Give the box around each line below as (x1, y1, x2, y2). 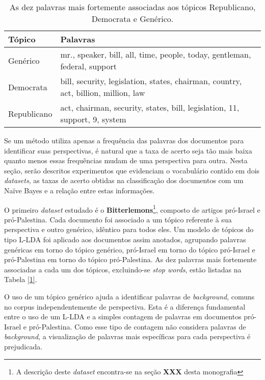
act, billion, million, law (60, 87, 145, 98)
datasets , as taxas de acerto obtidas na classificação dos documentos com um (4, 175, 244, 186)
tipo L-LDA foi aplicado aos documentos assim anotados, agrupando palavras (4, 234, 246, 244)
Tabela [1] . (4, 274, 37, 285)
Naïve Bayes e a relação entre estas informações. (4, 185, 155, 195)
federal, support (60, 60, 117, 72)
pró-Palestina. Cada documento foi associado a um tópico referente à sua (4, 214, 232, 224)
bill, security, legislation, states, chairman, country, (60, 75, 242, 87)
